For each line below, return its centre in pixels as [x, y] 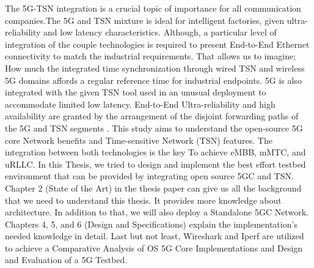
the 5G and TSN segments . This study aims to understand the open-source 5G [154, 128]
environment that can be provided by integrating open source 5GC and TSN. [149, 176]
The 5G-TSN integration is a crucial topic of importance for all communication [153, 8]
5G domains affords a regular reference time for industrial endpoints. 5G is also [153, 80]
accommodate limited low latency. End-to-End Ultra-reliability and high [140, 104]
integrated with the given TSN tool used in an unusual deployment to [136, 92]
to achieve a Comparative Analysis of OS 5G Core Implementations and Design [154, 248]
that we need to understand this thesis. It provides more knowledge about [143, 200]
